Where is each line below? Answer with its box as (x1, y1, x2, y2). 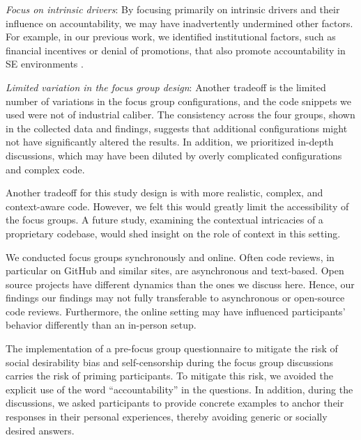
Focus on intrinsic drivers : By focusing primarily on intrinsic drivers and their (6, 2, 340, 16)
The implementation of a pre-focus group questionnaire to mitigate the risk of (6, 341, 338, 356)
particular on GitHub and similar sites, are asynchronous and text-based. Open (6, 263, 344, 278)
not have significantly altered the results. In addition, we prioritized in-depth (6, 134, 334, 149)
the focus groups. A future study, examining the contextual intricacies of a (6, 212, 323, 227)
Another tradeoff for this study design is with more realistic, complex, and (6, 185, 323, 200)
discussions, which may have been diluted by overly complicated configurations (6, 148, 342, 162)
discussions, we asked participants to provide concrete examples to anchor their (6, 395, 344, 410)
